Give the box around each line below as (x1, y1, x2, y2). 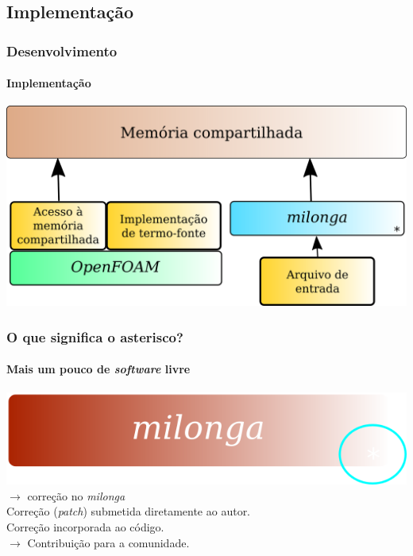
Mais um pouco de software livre (6, 361, 191, 377)
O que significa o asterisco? (6, 326, 183, 346)
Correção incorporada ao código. (6, 518, 164, 535)
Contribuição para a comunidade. (27, 534, 190, 550)
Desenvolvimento (6, 41, 118, 60)
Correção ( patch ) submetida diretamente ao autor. (6, 503, 251, 519)
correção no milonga (27, 487, 125, 504)
